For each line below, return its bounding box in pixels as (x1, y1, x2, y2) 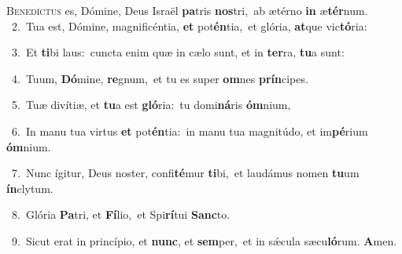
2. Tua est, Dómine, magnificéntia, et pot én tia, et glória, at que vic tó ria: (11, 17, 367, 34)
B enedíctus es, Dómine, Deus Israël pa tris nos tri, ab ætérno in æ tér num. (6, 2, 368, 18)
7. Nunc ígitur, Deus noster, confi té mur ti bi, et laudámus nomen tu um (11, 165, 360, 181)
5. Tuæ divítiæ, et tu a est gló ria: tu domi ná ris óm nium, (11, 96, 291, 113)
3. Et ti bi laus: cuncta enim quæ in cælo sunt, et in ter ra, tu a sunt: (11, 44, 345, 60)
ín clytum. (6, 180, 53, 196)
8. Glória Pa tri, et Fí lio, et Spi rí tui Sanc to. (11, 206, 231, 223)
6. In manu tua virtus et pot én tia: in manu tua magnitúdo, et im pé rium (11, 122, 368, 139)
